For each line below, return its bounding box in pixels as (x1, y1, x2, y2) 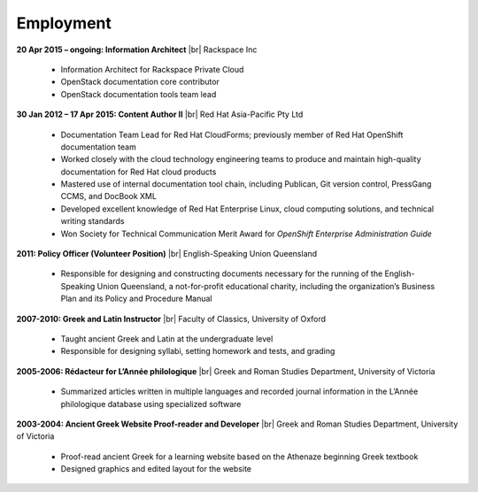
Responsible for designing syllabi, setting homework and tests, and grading (60, 346, 335, 357)
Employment (16, 13, 112, 33)
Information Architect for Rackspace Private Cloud (60, 64, 244, 74)
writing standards (60, 216, 125, 227)
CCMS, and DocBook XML (60, 191, 157, 202)
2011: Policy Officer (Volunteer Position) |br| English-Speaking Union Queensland (16, 249, 318, 259)
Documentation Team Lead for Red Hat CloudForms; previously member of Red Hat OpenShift (60, 129, 404, 140)
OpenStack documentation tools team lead (60, 88, 217, 99)
